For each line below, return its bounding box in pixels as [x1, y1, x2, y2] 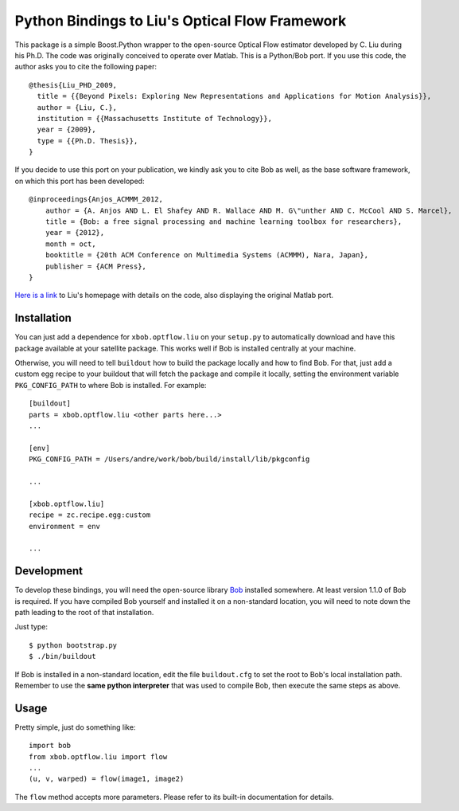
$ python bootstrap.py [29, 641, 118, 649]
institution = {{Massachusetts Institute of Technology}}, [37, 114, 272, 123]
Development [14, 564, 84, 578]
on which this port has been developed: [14, 176, 145, 186]
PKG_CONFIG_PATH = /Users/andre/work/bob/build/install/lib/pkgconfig [29, 455, 310, 464]
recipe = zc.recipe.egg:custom [29, 511, 151, 519]
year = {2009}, [37, 125, 96, 135]
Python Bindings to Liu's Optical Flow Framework [14, 12, 347, 29]
